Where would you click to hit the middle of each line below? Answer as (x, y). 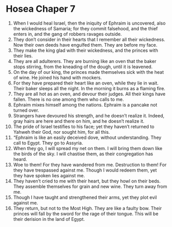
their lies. (23, 56)
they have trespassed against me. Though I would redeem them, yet (85, 170)
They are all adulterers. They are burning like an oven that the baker (85, 61)
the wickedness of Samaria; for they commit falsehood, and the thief (85, 28)
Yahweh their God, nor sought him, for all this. (61, 132)
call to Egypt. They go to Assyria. (48, 143)
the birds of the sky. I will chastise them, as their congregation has (83, 154)
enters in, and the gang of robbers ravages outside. (68, 34)
